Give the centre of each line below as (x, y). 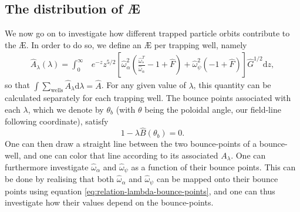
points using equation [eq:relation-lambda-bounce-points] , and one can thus (140, 191)
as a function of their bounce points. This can (213, 166)
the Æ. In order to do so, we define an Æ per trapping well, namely (126, 44)
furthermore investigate (47, 166)
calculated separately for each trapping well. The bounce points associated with (148, 98)
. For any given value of (144, 85)
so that (17, 85)
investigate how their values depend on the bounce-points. (109, 202)
